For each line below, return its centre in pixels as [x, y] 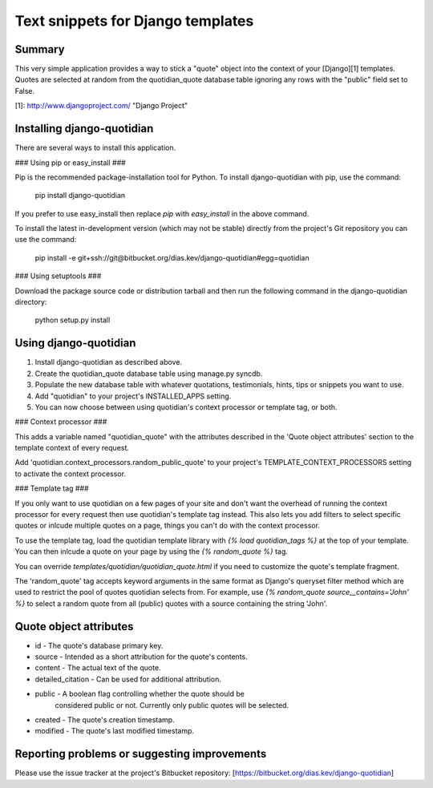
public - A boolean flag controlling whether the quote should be [140, 694]
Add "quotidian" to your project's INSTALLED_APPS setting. [133, 396]
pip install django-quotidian [80, 196]
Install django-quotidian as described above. [109, 362]
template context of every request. [72, 448]
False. [25, 91]
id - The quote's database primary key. [99, 645]
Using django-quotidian [75, 343]
